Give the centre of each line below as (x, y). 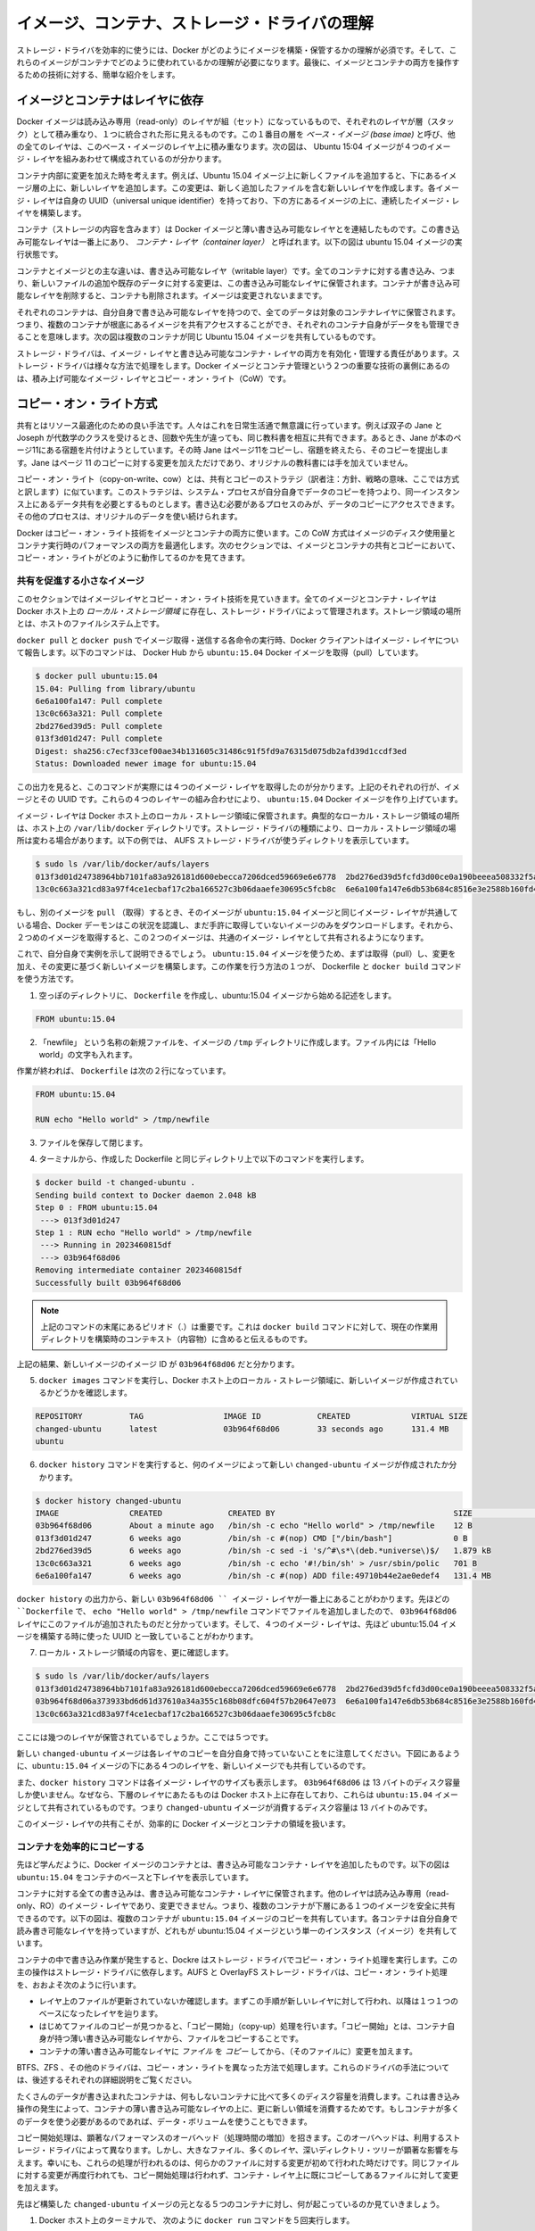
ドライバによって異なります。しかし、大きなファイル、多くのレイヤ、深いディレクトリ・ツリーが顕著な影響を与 (253, 2150)
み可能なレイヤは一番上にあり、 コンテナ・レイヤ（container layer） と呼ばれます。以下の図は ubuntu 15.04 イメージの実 (239, 242)
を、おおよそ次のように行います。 (79, 1985)
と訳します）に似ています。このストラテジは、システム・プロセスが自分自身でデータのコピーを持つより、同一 (219, 492)
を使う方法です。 (48, 979)
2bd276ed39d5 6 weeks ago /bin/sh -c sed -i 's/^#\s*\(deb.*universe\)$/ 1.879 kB (263, 1551)
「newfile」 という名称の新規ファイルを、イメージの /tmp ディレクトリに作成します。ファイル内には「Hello (238, 1042)
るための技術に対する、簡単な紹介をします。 (98, 75)
